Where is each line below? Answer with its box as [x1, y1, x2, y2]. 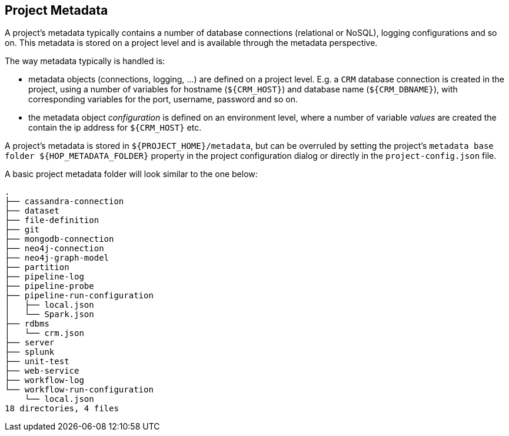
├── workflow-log [5, 375, 84, 385]
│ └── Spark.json [5, 309, 94, 319]
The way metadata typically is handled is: [5, 56, 165, 66]
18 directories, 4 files [5, 404, 119, 414]
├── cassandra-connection [5, 197, 124, 207]
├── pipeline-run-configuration [5, 291, 154, 301]
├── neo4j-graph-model [5, 253, 109, 263]
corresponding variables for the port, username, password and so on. [28, 94, 298, 105]
